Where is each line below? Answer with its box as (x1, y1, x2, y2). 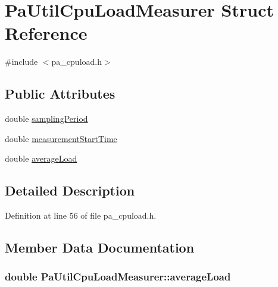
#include (5, 55, 38, 68)
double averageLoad (5, 152, 77, 165)
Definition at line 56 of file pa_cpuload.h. (5, 209, 157, 222)
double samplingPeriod (5, 112, 88, 125)
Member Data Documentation (5, 238, 195, 257)
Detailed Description (5, 181, 135, 200)
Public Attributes (5, 84, 115, 103)
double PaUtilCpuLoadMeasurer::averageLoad (5, 269, 231, 284)
